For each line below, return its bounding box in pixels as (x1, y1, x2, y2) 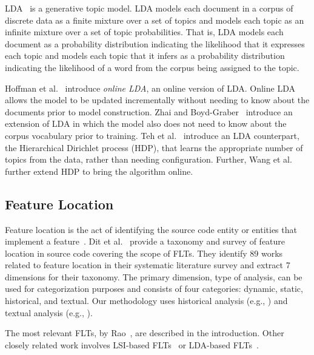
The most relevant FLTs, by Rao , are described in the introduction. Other (5, 326, 284, 339)
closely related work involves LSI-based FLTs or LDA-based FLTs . (5, 338, 259, 351)
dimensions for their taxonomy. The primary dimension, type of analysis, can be (5, 270, 302, 283)
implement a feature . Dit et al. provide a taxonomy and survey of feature (5, 235, 286, 248)
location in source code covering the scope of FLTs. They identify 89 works (5, 246, 283, 259)
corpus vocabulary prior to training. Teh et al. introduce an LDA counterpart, (5, 129, 299, 141)
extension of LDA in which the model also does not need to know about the (5, 117, 287, 130)
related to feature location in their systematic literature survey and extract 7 (5, 259, 290, 271)
